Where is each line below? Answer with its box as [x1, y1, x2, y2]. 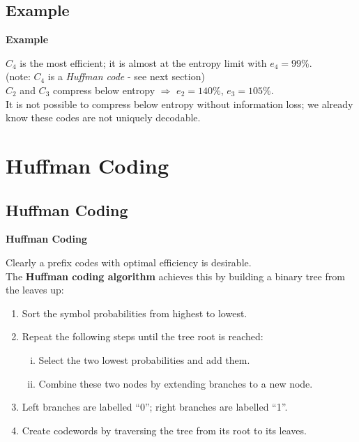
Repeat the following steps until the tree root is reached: [22, 329, 263, 344]
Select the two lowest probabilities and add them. [38, 352, 250, 367]
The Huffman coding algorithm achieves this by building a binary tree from [6, 268, 345, 283]
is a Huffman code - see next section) [47, 69, 205, 84]
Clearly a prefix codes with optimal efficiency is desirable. [6, 254, 252, 269]
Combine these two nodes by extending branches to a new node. [38, 376, 313, 390]
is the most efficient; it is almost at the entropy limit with [20, 55, 267, 70]
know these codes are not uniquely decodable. [6, 110, 201, 125]
